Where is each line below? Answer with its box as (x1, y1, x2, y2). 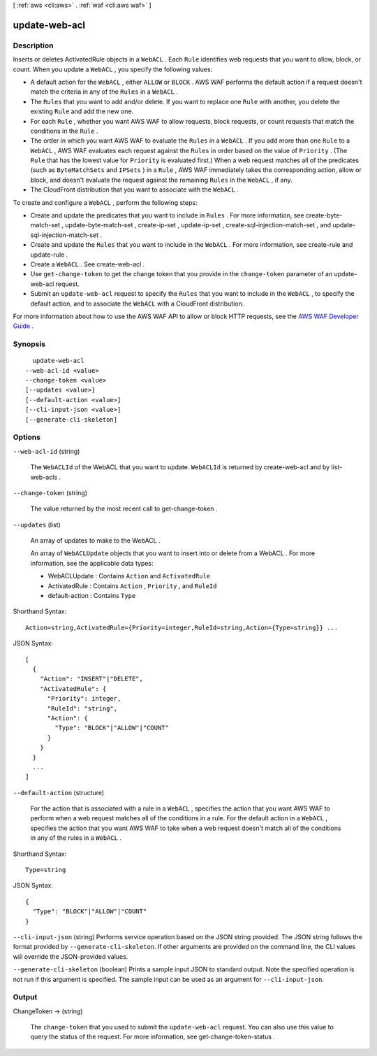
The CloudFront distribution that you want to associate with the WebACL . (30, 185, 239, 194)
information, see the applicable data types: (30, 559, 154, 567)
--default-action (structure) (13, 788, 105, 797)
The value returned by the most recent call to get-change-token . (30, 504, 218, 513)
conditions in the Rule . (30, 127, 98, 135)
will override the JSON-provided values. (13, 952, 128, 961)
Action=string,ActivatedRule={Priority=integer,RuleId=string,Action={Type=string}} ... (25, 623, 339, 632)
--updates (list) (13, 520, 61, 529)
